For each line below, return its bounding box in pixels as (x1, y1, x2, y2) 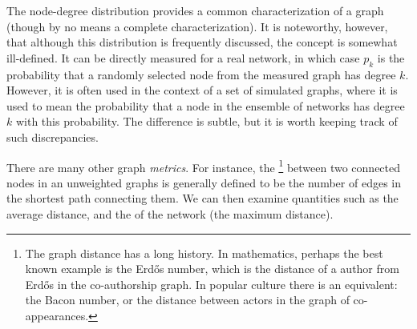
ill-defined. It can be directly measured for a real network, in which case (6, 49, 360, 66)
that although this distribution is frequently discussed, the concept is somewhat (6, 34, 398, 50)
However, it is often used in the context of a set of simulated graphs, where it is (6, 82, 398, 98)
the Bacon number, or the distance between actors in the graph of (25, 291, 350, 308)
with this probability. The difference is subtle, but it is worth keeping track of (15, 113, 398, 130)
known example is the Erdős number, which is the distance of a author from (25, 260, 399, 277)
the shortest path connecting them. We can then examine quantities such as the (6, 190, 399, 207)
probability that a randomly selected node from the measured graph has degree (6, 66, 396, 82)
